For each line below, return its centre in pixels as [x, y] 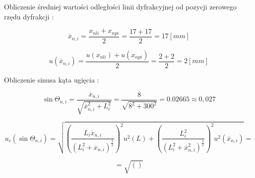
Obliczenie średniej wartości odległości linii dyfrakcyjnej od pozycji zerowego [120, 6]
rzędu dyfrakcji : [29, 16]
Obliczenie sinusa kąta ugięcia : [52, 79]
